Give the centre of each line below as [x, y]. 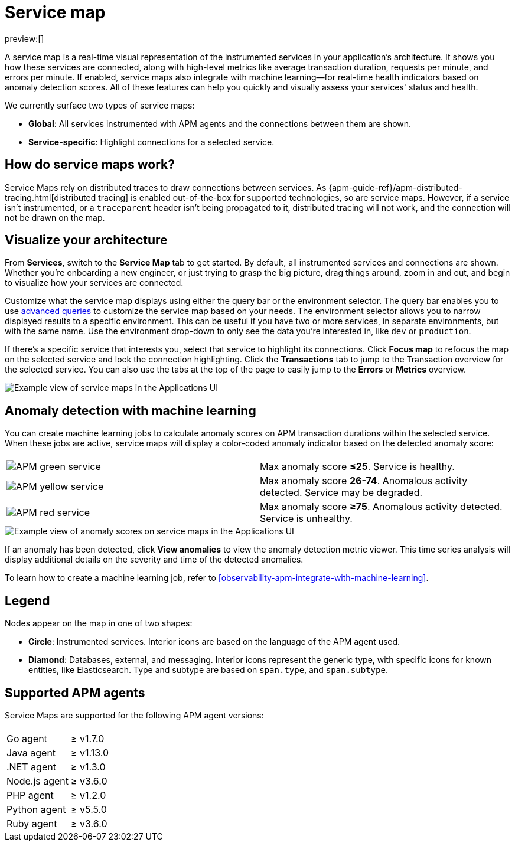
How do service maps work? [90, 165]
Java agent [31, 752]
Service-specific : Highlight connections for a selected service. [151, 142]
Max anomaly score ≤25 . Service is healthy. [357, 467]
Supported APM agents [75, 693]
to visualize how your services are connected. [94, 283]
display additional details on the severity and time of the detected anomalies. [154, 560]
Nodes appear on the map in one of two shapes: [99, 623]
